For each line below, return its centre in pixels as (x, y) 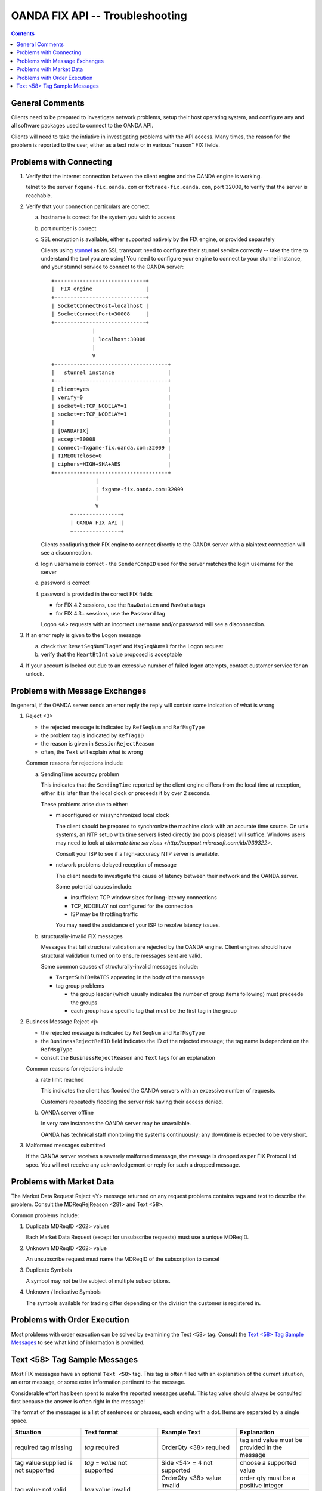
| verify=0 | (111, 398)
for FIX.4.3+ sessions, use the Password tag (111, 613)
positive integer (261, 1486)
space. (19, 1421)
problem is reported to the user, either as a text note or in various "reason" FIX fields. (115, 145)
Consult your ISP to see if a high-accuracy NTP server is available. (137, 853)
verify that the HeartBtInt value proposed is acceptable (112, 655)
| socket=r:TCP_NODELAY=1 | (111, 414)
